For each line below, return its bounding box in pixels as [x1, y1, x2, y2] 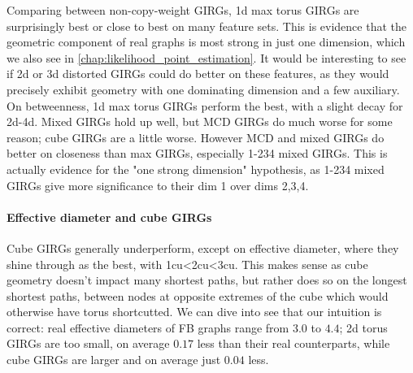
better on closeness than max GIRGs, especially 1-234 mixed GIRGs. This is [7, 145, 388, 162]
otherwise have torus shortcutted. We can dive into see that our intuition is [7, 303, 382, 320]
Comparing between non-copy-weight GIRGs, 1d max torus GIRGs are [7, 2, 359, 18]
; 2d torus [339, 319, 388, 336]
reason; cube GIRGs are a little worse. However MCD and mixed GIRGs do [7, 128, 385, 145]
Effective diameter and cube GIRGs [7, 208, 212, 225]
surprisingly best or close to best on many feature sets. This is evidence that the [7, 17, 406, 34]
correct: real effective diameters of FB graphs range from [7, 319, 289, 336]
